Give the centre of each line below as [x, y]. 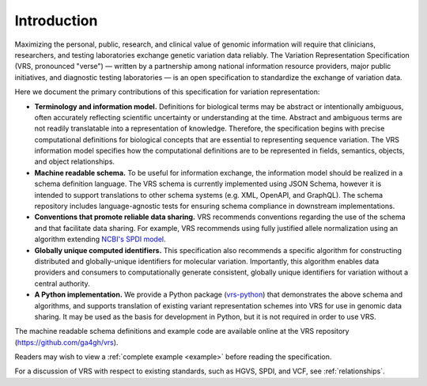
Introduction [56, 21]
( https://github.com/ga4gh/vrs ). [66, 342]
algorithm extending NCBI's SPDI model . [100, 239]
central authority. [62, 283]
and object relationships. [74, 161]
